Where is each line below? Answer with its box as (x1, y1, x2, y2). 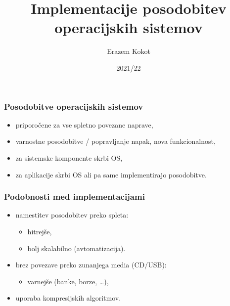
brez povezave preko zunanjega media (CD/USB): (15, 260, 167, 270)
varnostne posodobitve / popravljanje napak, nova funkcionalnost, (15, 136, 216, 146)
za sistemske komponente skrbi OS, (15, 152, 123, 163)
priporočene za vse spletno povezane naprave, (15, 119, 153, 130)
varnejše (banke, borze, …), (27, 276, 109, 286)
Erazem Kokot (107, 46, 150, 56)
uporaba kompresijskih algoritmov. (15, 293, 121, 303)
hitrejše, (27, 226, 52, 236)
